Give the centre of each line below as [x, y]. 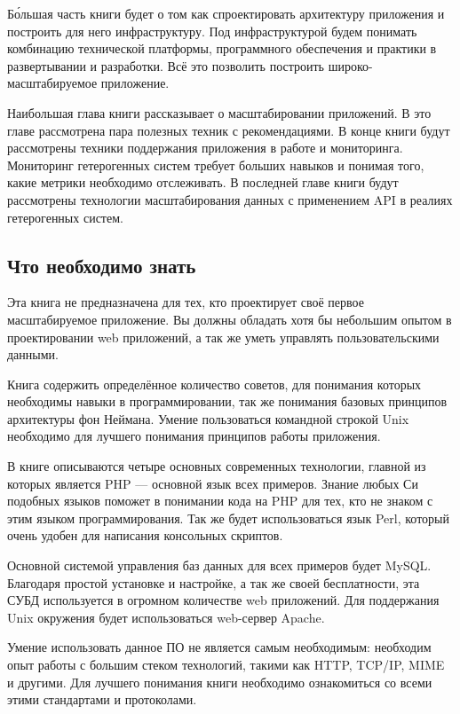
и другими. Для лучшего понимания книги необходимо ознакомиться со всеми [220, 682]
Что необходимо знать [102, 265]
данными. [33, 354]
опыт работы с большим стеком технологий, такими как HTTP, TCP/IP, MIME [226, 665]
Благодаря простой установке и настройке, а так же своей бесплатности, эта [214, 582]
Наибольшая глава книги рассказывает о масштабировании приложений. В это [219, 112]
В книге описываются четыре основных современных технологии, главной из [217, 466]
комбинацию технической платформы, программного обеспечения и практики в [222, 48]
